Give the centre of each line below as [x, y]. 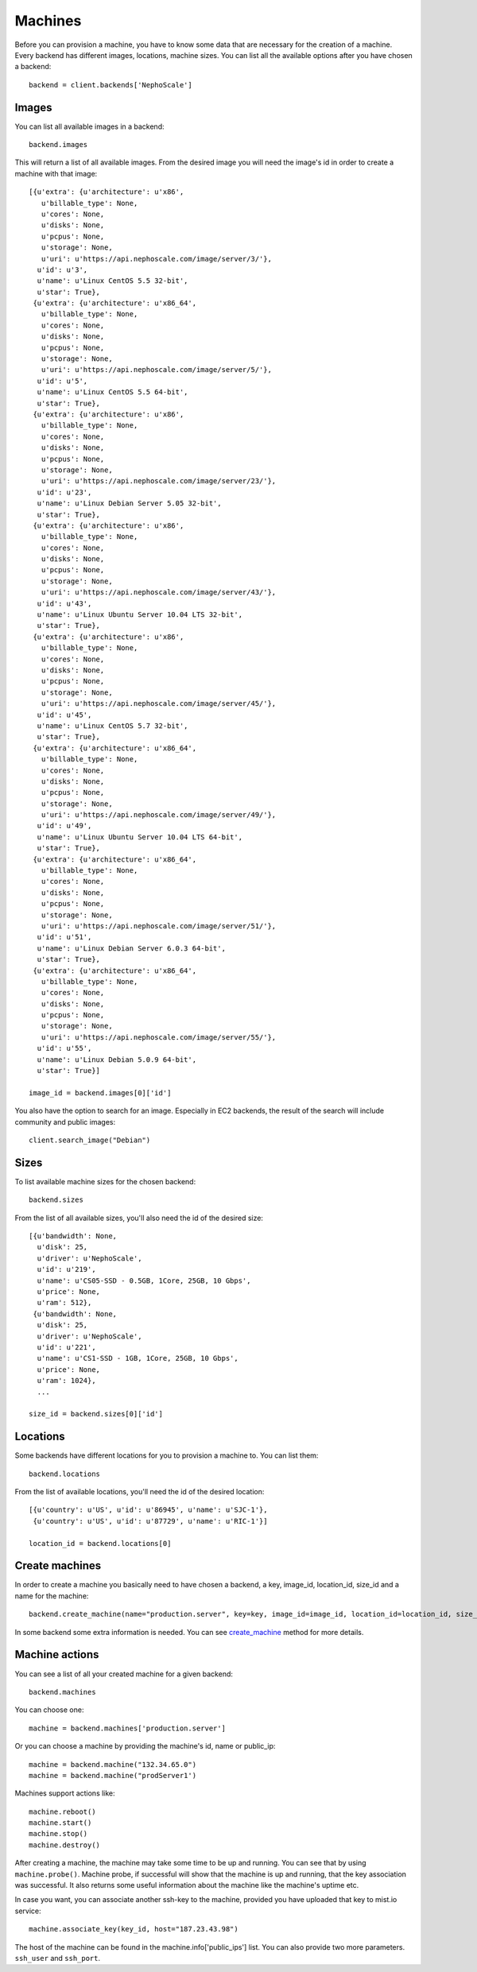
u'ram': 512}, [64, 1303]
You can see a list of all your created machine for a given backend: [124, 1674]
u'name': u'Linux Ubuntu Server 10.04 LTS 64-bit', [140, 837]
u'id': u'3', [62, 269]
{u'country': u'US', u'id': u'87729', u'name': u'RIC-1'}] [150, 1521]
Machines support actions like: [65, 1793]
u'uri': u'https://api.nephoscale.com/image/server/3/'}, [156, 259]
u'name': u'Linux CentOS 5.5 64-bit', [112, 392]
